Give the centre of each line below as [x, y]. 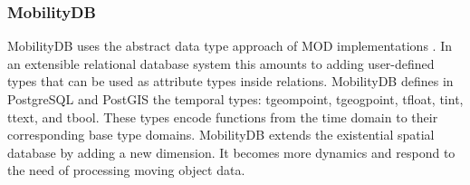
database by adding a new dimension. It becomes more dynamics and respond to [231, 152]
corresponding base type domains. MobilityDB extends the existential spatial [221, 135]
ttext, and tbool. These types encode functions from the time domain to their [223, 117]
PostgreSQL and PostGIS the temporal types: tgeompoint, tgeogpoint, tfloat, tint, [235, 99]
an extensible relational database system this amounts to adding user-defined [221, 63]
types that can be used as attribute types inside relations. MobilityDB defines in [230, 81]
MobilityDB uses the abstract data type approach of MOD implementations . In [230, 46]
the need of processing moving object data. [126, 170]
